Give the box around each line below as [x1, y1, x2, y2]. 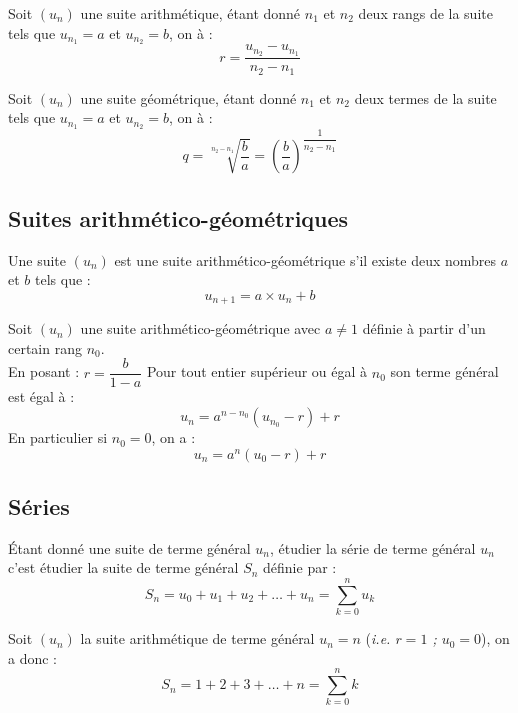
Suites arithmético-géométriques [8, 202, 349, 233]
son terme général [390, 361, 499, 382]
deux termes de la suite [354, 87, 497, 108]
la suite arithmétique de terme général [80, 628, 315, 649]
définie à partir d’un [362, 318, 486, 339]
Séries [8, 491, 70, 522]
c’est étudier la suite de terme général [8, 557, 239, 578]
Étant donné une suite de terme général [8, 537, 251, 558]
